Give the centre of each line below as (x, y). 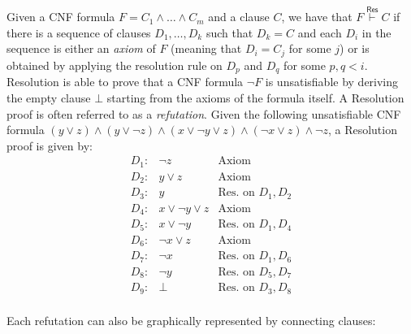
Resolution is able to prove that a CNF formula (125, 82)
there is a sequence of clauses (79, 32)
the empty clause (49, 97)
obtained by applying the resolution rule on (115, 65)
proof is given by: (50, 145)
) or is (355, 48)
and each (320, 32)
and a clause (239, 17)
